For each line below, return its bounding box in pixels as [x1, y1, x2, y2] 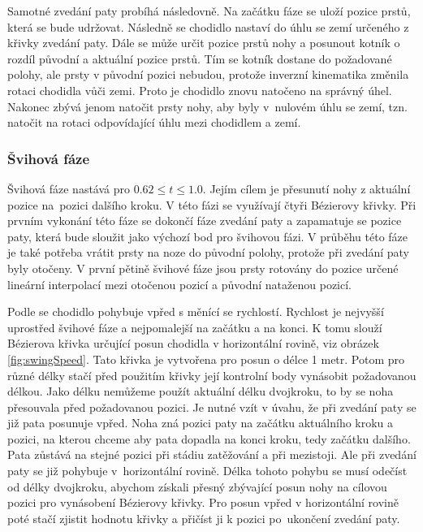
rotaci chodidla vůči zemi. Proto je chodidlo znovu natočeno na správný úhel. [7, 81, 392, 98]
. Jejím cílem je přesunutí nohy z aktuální [202, 179, 411, 197]
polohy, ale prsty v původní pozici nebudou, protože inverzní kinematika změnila [7, 66, 409, 83]
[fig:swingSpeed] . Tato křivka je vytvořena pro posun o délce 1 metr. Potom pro [7, 350, 405, 367]
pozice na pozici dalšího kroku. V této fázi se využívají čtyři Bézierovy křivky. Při [7, 196, 417, 213]
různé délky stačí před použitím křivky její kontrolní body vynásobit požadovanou [7, 366, 417, 383]
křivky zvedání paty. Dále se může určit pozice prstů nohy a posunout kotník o [7, 34, 400, 51]
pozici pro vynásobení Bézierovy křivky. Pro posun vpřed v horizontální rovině [7, 494, 399, 511]
